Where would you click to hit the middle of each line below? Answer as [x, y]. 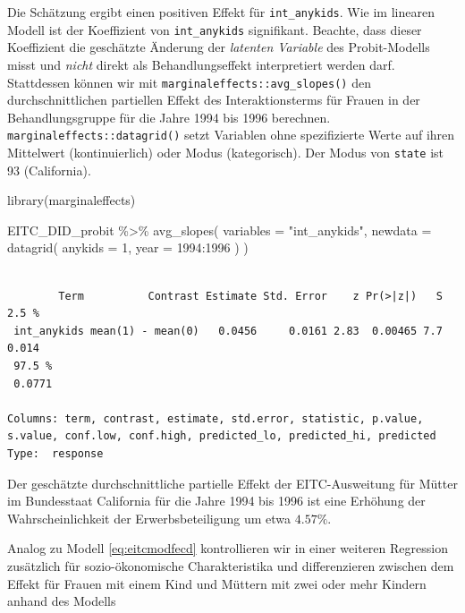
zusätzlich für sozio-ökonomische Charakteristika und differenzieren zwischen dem [231, 565]
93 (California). [49, 170]
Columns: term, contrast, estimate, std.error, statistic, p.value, [216, 418]
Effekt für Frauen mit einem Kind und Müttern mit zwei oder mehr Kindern [217, 583]
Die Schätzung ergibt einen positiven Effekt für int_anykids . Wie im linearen [221, 12]
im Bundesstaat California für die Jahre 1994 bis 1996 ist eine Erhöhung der [216, 501]
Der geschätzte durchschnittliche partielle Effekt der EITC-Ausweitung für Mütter [232, 483]
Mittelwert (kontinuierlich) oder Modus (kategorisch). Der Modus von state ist [226, 152]
